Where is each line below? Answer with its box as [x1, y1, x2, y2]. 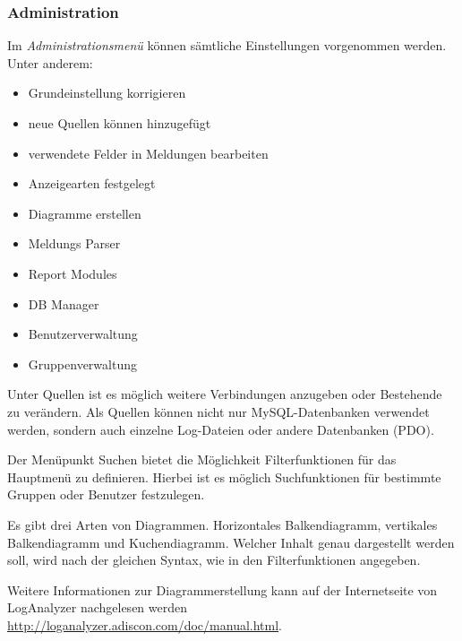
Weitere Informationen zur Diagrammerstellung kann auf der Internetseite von [7, 580, 438, 599]
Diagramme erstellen [28, 204, 141, 222]
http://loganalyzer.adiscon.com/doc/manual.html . [7, 615, 283, 634]
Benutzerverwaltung [28, 325, 138, 343]
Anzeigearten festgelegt [28, 174, 156, 193]
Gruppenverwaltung [28, 354, 137, 373]
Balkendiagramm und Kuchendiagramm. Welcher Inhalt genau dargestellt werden [7, 533, 455, 551]
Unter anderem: [7, 53, 93, 72]
